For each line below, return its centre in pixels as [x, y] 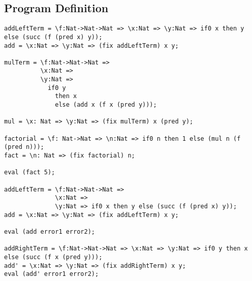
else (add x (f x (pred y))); [106, 105]
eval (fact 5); [30, 173]
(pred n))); [24, 147]
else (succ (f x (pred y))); [53, 257]
